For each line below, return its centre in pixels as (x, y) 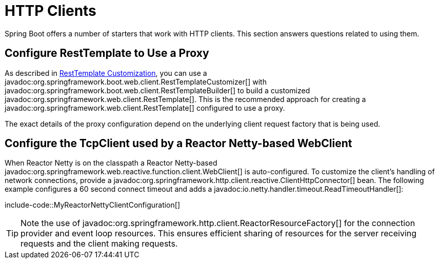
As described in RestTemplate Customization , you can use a (106, 73)
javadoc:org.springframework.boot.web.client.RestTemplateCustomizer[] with (136, 82)
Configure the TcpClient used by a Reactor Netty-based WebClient (178, 144)
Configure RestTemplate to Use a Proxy (107, 53)
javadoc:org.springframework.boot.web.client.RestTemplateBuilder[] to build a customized (157, 90)
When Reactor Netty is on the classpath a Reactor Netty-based (111, 163)
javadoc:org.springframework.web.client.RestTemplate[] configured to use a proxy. (145, 108)
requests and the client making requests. (99, 244)
